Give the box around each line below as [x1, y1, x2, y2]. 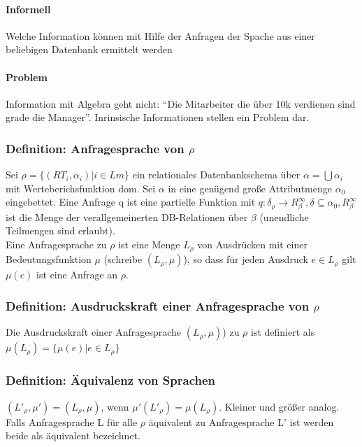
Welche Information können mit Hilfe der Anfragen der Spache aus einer [6, 28, 315, 43]
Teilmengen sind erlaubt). [6, 223, 115, 238]
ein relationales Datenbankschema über [132, 167, 301, 182]
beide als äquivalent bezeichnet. [6, 428, 140, 443]
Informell [6, 1, 51, 16]
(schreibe [103, 252, 143, 267]
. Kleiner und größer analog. [219, 399, 340, 413]
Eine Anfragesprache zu [6, 237, 107, 252]
